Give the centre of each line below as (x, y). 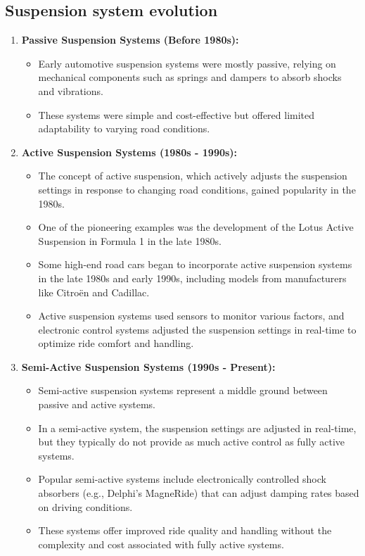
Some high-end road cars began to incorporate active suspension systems (195, 264)
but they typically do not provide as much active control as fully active (191, 442)
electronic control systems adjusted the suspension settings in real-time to (197, 329)
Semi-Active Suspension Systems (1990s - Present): (148, 366)
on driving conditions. (85, 506)
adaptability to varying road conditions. (124, 128)
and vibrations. (71, 90)
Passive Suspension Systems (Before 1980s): (130, 40)
